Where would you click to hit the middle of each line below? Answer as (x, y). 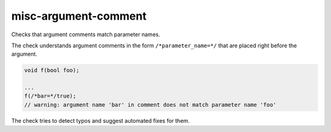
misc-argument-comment (79, 16)
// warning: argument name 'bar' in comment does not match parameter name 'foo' (150, 105)
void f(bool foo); (52, 70)
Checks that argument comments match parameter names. (86, 34)
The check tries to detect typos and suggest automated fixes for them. (101, 120)
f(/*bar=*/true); (50, 96)
